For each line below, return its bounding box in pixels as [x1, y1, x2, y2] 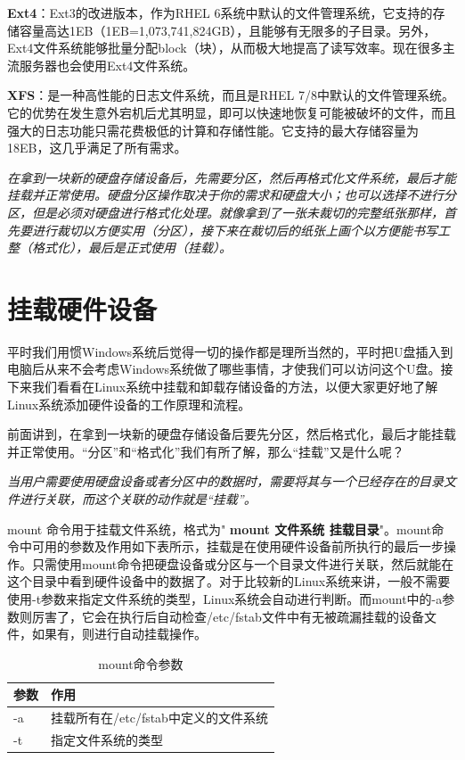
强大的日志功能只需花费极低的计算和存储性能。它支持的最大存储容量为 [7, 120, 419, 139]
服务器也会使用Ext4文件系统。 [19, 55, 196, 74]
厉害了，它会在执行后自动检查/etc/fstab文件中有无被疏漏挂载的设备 [31, 607, 424, 625]
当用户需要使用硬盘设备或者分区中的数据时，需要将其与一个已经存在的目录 [7, 472, 444, 491]
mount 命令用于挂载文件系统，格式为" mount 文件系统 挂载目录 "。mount [7, 519, 432, 538]
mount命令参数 [98, 654, 184, 673]
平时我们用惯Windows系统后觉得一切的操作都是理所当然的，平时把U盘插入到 [7, 342, 453, 360]
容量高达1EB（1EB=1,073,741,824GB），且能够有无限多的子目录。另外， [19, 21, 436, 39]
